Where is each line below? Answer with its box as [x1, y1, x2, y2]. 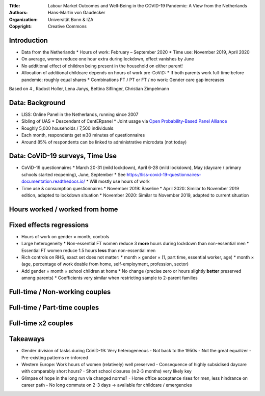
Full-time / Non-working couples [9, 288, 111, 296]
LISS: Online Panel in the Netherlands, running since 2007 [21, 111, 138, 117]
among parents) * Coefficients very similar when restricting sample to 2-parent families [21, 275, 198, 281]
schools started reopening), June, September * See [21, 171, 126, 177]
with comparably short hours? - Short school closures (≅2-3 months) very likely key [21, 368, 192, 374]
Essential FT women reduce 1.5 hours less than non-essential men [21, 247, 156, 253]
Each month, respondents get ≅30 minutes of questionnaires [21, 132, 145, 138]
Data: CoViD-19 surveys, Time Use [9, 152, 117, 160]
